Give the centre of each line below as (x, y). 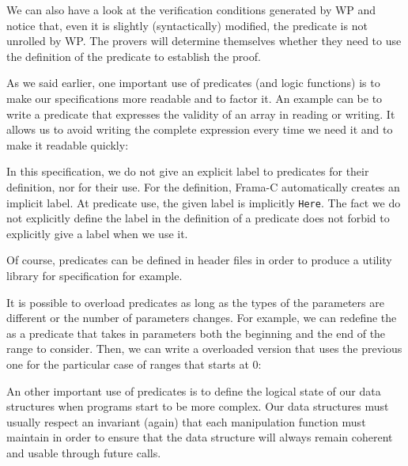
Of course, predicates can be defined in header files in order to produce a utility (199, 260)
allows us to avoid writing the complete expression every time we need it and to (200, 129)
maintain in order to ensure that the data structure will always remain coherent (200, 437)
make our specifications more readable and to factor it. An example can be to (195, 98)
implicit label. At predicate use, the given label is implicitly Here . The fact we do (204, 202)
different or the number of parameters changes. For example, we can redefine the (202, 318)
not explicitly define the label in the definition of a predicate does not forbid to (198, 218)
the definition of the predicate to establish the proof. (134, 56)
